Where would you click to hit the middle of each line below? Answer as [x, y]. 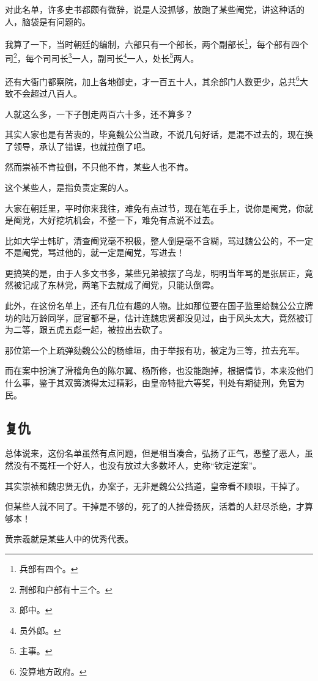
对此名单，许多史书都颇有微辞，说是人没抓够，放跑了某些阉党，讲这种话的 [155, 9]
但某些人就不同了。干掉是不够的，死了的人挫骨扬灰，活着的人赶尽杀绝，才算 [159, 506]
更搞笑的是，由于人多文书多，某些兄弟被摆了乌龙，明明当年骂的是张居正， [155, 273]
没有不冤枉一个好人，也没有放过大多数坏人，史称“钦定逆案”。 [137, 465]
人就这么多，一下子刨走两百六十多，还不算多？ [99, 113]
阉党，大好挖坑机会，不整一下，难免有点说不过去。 [116, 220]
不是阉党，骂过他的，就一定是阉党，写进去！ [95, 252]
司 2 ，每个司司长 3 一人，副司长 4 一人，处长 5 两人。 [102, 58]
